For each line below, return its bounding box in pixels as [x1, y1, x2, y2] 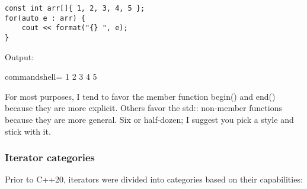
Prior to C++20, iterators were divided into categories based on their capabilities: [5, 173, 303, 185]
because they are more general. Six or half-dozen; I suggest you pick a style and [5, 113, 294, 125]
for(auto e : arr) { [5, 14, 86, 22]
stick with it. [5, 125, 51, 137]
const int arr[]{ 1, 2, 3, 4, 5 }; [5, 4, 145, 12]
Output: [5, 50, 34, 63]
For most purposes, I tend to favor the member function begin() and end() [5, 90, 276, 102]
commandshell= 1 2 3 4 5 [5, 70, 97, 83]
